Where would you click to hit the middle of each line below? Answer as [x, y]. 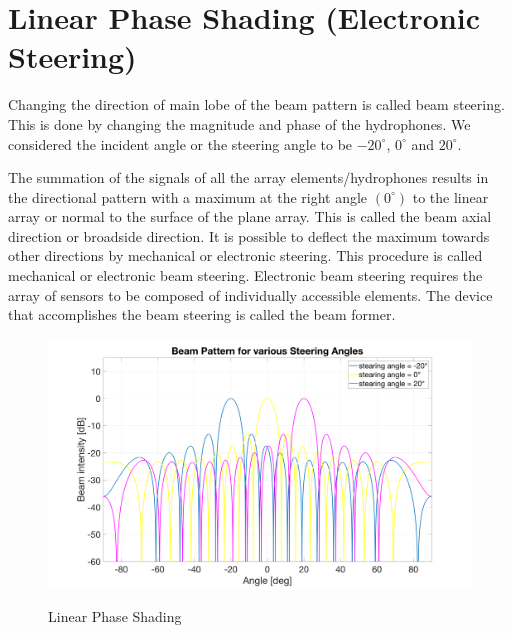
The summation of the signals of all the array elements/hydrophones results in [248, 177]
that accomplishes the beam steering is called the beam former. [202, 314]
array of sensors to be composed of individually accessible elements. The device [250, 294]
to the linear [450, 196]
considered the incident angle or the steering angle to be [180, 143]
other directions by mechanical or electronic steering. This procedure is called [245, 255]
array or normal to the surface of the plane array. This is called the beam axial [250, 216]
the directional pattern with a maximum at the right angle [188, 196]
